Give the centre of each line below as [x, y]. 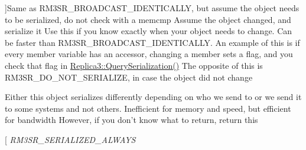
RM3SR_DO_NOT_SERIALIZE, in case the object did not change [129, 77]
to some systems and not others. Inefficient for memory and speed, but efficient [148, 108]
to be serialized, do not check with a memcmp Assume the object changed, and [148, 19]
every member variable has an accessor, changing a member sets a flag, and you [149, 54]
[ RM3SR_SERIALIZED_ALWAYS [70, 139]
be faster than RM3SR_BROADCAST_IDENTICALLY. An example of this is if [152, 42]
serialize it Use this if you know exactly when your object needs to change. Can [149, 31]
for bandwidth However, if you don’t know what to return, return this [131, 120]
